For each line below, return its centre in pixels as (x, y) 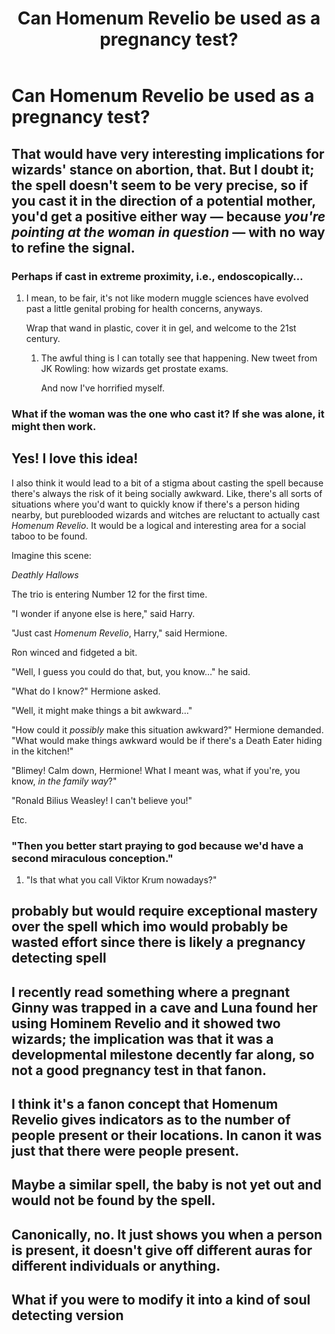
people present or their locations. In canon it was (167, 1135)
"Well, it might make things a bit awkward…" (102, 710)
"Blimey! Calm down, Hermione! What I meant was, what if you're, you (156, 770)
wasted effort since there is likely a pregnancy (158, 942)
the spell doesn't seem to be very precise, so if (160, 185)
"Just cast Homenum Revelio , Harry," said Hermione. (119, 633)
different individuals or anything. (116, 1265)
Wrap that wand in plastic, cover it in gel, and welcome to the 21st (161, 328)
